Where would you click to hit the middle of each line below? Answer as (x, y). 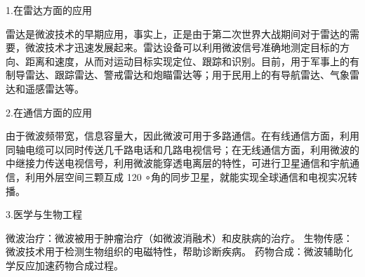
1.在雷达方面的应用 (49, 10)
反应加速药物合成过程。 (69, 265)
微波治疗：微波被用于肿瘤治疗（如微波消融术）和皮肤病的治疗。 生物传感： (179, 237)
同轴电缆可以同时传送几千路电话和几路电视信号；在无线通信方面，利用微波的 (182, 149)
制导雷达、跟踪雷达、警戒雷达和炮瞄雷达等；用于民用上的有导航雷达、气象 (178, 75)
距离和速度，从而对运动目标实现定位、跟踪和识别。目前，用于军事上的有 (192, 61)
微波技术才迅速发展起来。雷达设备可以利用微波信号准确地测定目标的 (182, 47)
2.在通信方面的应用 (49, 112)
